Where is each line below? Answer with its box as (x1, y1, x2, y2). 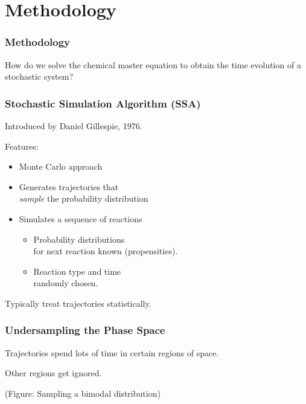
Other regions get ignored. (5, 367, 102, 379)
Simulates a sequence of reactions (19, 212, 142, 225)
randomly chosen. (33, 277, 98, 289)
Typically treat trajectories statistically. (5, 297, 151, 309)
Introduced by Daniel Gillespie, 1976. (5, 120, 142, 132)
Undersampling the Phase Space (5, 322, 165, 338)
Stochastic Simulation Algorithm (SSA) (5, 95, 201, 111)
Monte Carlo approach (19, 160, 103, 173)
